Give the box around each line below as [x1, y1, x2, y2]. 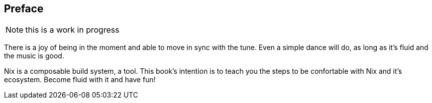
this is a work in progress [25, 25, 119, 35]
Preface [4, 2, 44, 15]
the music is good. [4, 51, 64, 60]
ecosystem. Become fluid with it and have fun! [4, 75, 156, 84]
